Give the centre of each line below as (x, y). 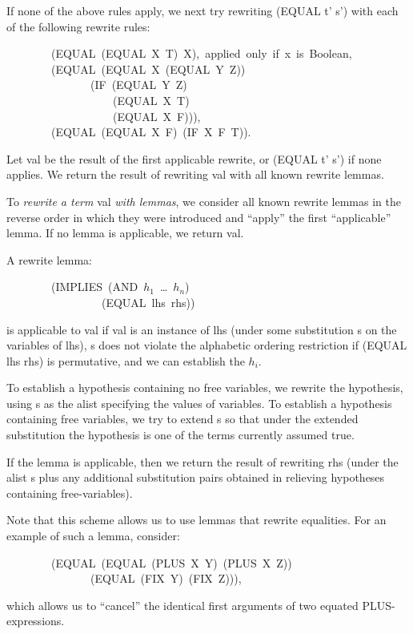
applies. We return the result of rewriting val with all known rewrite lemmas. (195, 174)
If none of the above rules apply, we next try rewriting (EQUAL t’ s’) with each (202, 10)
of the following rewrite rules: (78, 26)
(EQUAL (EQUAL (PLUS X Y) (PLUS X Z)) (171, 562)
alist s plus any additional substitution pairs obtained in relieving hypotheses (196, 477)
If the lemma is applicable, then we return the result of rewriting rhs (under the (202, 461)
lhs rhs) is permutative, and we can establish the (126, 360)
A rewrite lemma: (50, 259)
